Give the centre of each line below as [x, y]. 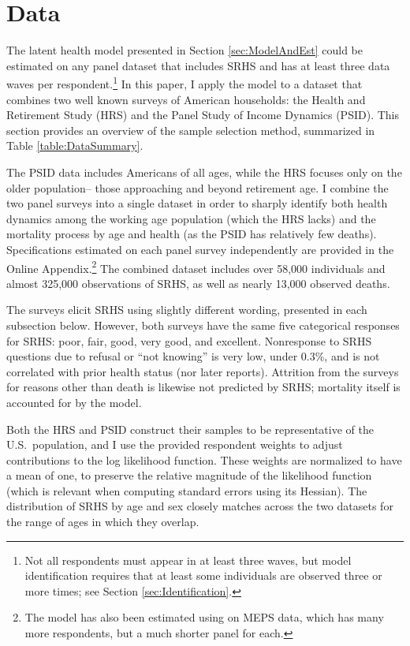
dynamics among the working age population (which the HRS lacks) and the [191, 218]
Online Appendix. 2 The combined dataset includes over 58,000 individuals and [196, 267]
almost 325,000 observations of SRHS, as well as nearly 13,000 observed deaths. [198, 283]
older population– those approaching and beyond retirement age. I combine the [198, 187]
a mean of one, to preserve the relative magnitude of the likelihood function [189, 475]
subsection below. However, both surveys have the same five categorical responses [203, 325]
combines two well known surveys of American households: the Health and [186, 99]
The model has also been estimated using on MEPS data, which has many [204, 617]
